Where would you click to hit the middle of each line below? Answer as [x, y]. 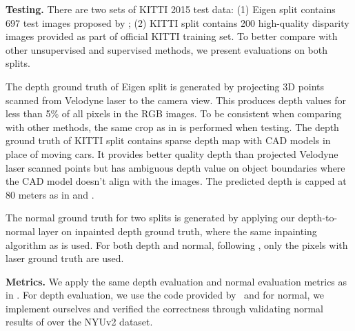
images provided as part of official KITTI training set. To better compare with [172, 36]
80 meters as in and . [50, 194]
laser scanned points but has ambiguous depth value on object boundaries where [175, 167]
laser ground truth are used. [65, 258]
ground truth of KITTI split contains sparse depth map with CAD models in [168, 140]
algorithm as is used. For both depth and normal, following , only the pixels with [177, 244]
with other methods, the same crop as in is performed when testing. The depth [172, 127]
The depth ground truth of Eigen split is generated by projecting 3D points [165, 86]
